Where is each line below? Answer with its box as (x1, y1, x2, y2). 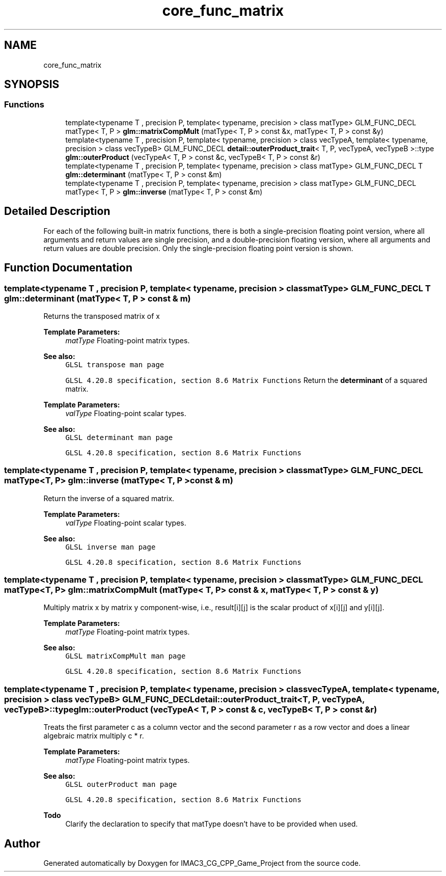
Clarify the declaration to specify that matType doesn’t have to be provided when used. (65, 819, 358, 829)
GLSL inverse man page (65, 542, 156, 551)
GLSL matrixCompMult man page (65, 652, 186, 661)
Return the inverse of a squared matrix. (43, 494, 175, 503)
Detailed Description (4, 205, 110, 218)
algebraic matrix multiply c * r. (43, 731, 144, 741)
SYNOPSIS (4, 78, 60, 91)
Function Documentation (4, 261, 132, 275)
